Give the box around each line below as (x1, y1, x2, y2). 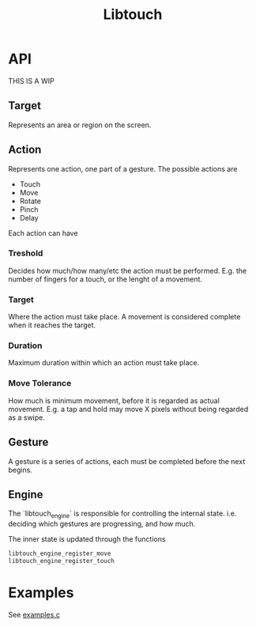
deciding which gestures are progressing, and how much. (8, 519, 196, 529)
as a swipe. (8, 413, 45, 422)
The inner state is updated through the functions (8, 534, 166, 544)
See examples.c (8, 610, 61, 619)
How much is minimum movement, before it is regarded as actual (8, 395, 220, 405)
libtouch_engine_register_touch (8, 557, 115, 565)
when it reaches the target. (8, 320, 96, 330)
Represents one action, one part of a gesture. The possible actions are (8, 164, 238, 173)
